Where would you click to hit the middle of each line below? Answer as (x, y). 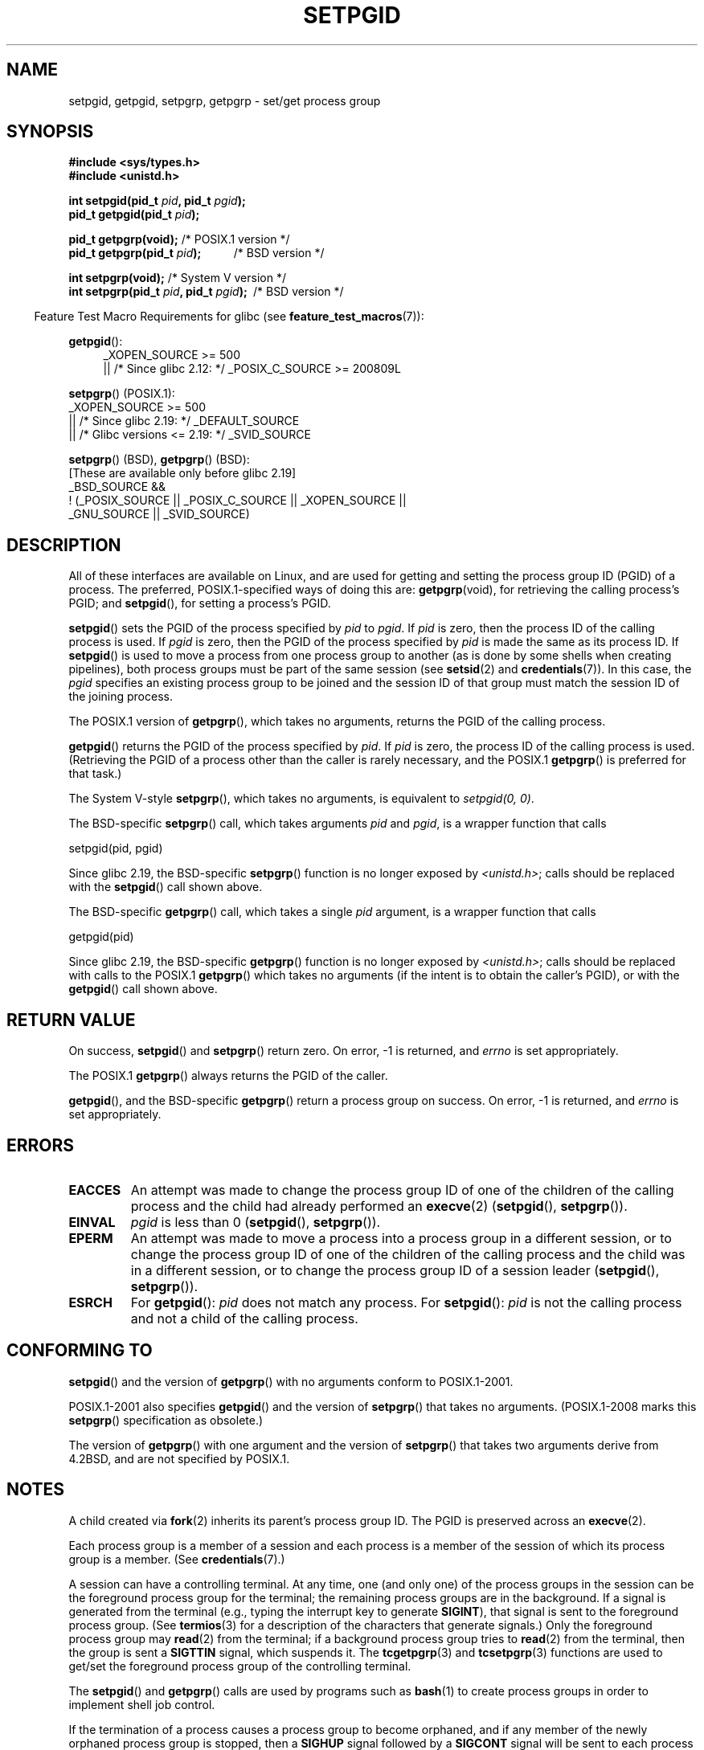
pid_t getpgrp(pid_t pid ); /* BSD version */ (196, 253)
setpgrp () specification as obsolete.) (166, 1420)
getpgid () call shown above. (143, 989)
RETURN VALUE (71, 1020)
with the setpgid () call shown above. (166, 887)
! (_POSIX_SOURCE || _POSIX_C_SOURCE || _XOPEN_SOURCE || (237, 501)
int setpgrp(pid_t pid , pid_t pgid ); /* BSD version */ (206, 292)
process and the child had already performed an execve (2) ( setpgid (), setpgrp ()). (379, 1206)
